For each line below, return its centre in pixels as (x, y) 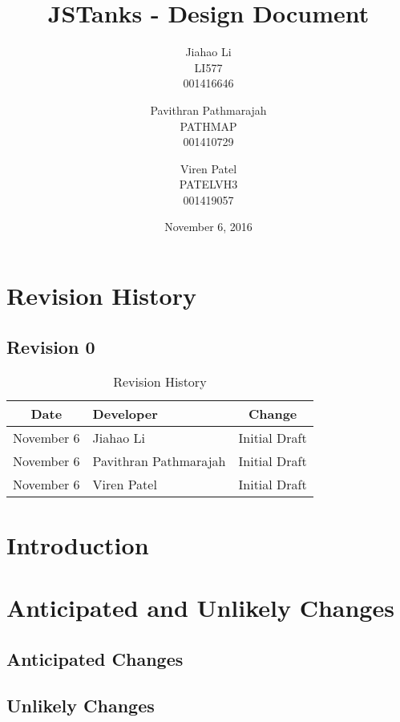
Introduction (78, 544)
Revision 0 (51, 346)
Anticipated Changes (95, 658)
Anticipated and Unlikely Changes (200, 608)
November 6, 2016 (208, 227)
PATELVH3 (208, 184)
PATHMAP (208, 126)
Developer (125, 414)
